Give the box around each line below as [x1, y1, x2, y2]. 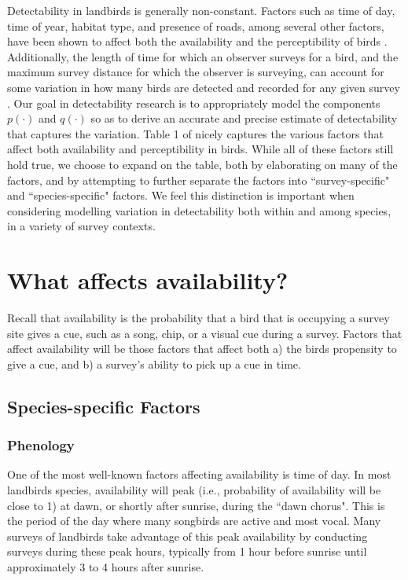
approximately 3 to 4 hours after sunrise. [7, 558, 204, 574]
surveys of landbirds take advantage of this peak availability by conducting [7, 527, 368, 544]
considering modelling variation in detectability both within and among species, [7, 202, 391, 218]
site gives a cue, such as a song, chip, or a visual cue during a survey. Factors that [7, 325, 402, 341]
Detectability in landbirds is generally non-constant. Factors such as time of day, [7, 2, 395, 18]
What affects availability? [7, 264, 289, 296]
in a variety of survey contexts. [7, 218, 156, 234]
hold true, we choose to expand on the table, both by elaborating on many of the [7, 156, 398, 172]
